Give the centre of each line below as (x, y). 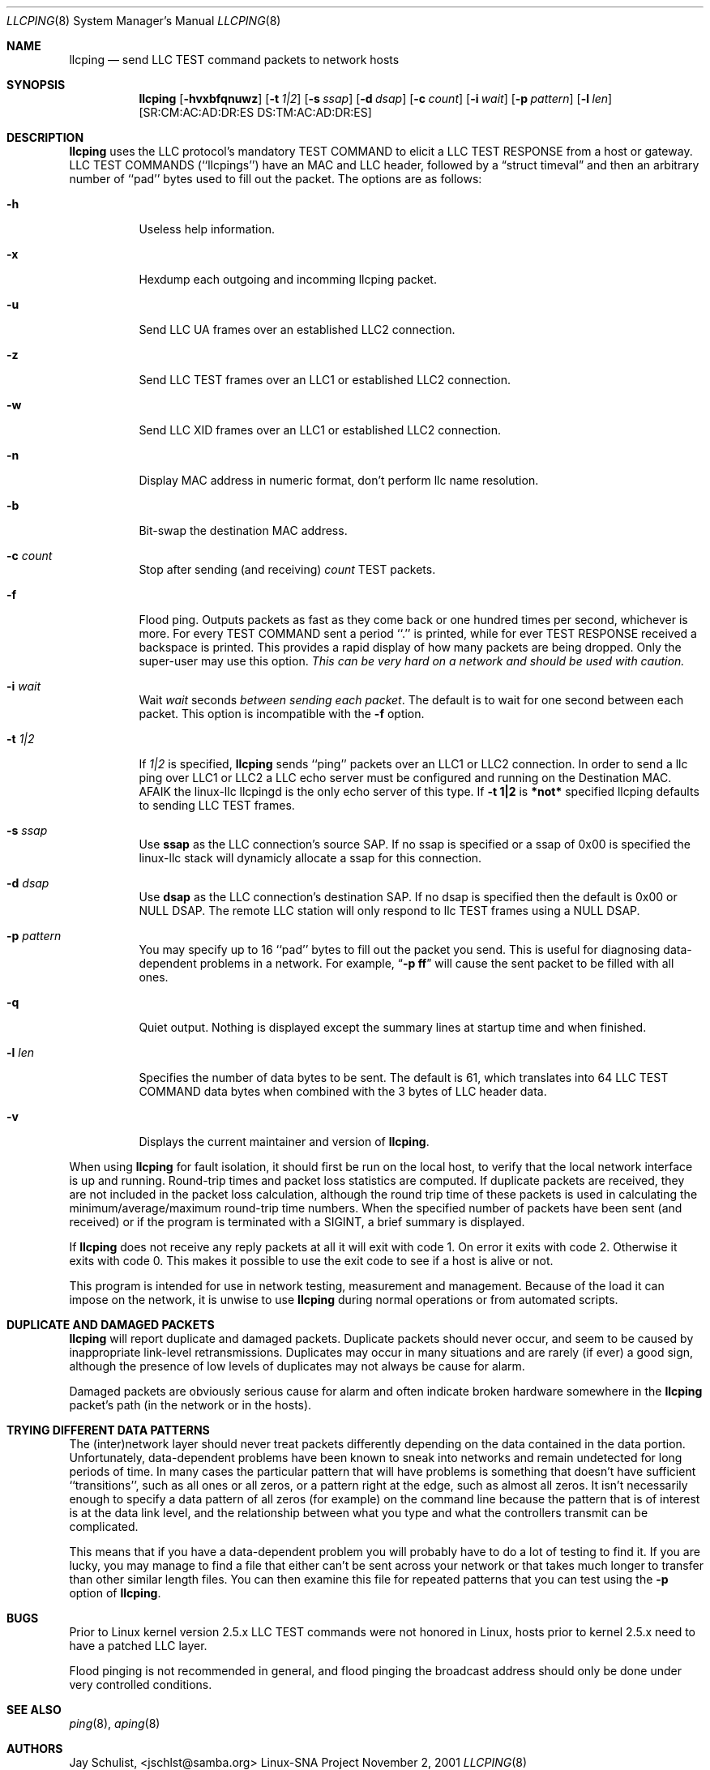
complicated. (104, 1526)
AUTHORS (35, 1749)
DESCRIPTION (45, 137)
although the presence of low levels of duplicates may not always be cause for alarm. (297, 1366)
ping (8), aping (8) (115, 1723)
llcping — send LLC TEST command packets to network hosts (234, 60)
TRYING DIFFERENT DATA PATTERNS (108, 1430)
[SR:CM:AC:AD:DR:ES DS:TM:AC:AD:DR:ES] (255, 112)
